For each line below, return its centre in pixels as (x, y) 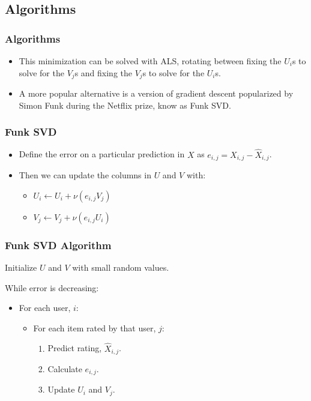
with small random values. (121, 267)
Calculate (65, 368)
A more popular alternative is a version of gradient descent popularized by (156, 93)
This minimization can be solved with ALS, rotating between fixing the (150, 61)
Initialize (21, 267)
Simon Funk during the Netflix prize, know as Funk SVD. (125, 105)
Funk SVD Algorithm (58, 245)
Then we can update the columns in (85, 175)
